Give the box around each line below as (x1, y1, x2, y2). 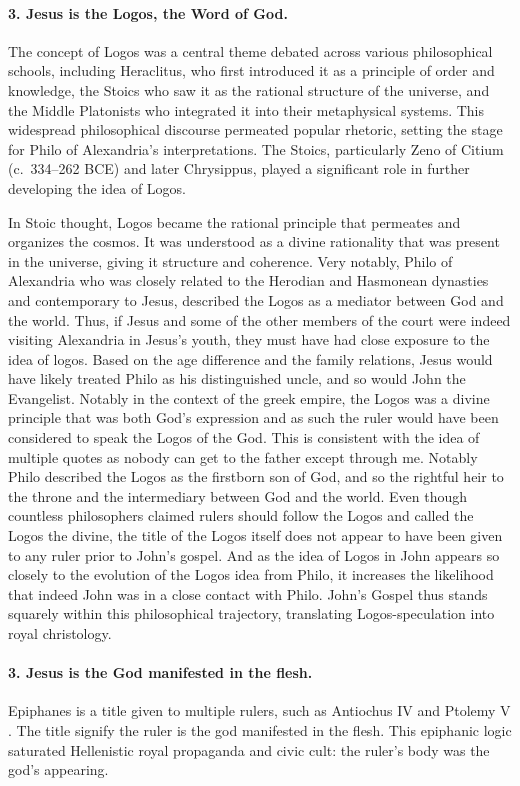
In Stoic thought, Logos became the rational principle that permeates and (8, 211, 461, 232)
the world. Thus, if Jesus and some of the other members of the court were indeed (8, 309, 511, 330)
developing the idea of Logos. (8, 177, 186, 198)
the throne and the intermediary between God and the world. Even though (8, 485, 467, 506)
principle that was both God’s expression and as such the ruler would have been (8, 407, 499, 428)
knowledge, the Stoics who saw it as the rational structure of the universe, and (8, 79, 490, 100)
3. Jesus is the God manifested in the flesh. (8, 662, 313, 683)
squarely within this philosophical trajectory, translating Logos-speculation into (8, 603, 495, 624)
